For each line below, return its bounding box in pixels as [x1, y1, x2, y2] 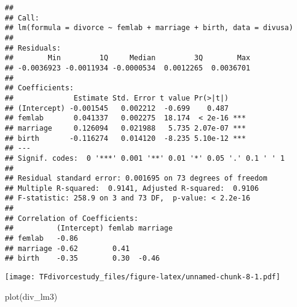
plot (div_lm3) [5, 290, 58, 302]
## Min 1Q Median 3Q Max [5, 54, 251, 63]
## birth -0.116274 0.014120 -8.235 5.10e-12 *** [5, 134, 246, 143]
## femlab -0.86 [5, 234, 78, 243]
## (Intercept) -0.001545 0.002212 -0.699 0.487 [5, 104, 229, 113]
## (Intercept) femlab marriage [5, 224, 173, 233]
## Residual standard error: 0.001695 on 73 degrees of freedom [5, 174, 268, 183]
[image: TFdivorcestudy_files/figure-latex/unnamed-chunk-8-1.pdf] [5, 273, 281, 282]
